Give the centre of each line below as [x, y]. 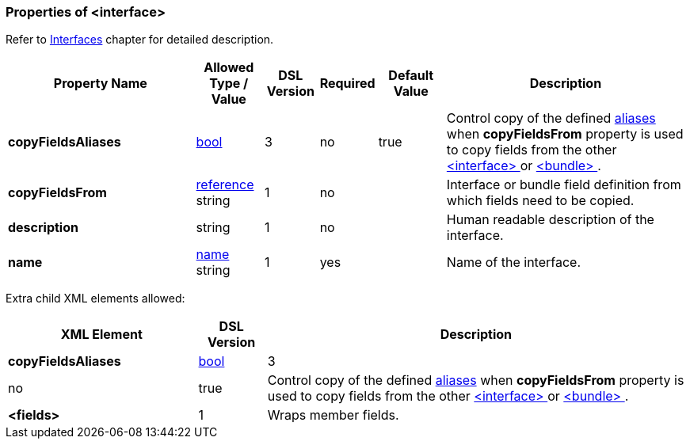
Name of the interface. [514, 262]
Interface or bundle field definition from [564, 185]
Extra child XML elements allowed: [95, 299]
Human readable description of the [550, 220]
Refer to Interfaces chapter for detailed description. [140, 40]
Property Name [100, 84]
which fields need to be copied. [540, 201]
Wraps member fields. [333, 415]
